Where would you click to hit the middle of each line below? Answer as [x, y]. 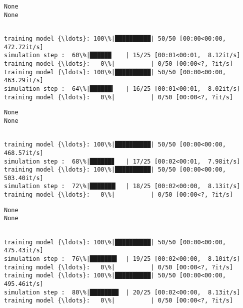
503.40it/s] [24, 178]
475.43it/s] [24, 251]
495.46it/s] [24, 284]
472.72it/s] [24, 47]
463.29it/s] [24, 81]
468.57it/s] [24, 153]
